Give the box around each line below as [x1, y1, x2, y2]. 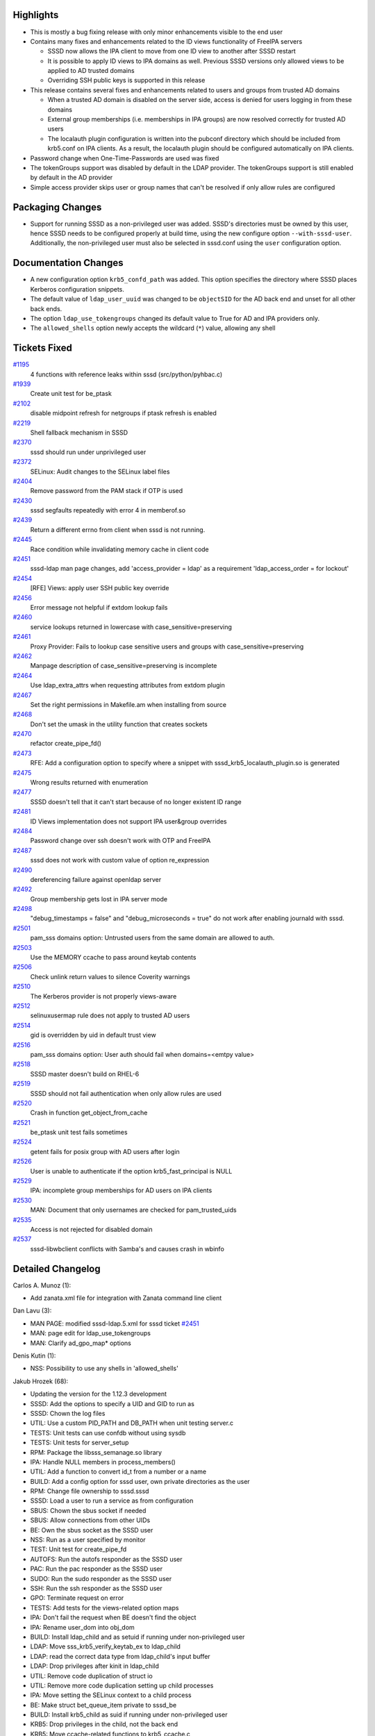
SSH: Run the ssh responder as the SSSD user [30, 1584, 162, 1592]
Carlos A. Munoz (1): [12, 1281, 72, 1290]
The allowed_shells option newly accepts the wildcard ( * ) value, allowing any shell [30, 324, 276, 333]
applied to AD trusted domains [47, 67, 135, 75]
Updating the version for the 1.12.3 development [30, 1389, 167, 1399]
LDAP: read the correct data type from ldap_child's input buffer [30, 1652, 211, 1660]
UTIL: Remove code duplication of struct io [30, 1671, 153, 1680]
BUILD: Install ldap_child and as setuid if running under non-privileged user [30, 1633, 245, 1641]
